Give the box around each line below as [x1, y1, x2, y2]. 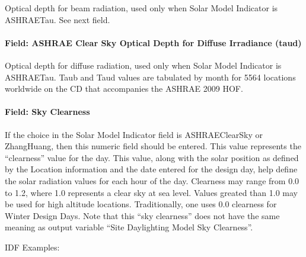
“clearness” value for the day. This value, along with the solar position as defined [5, 151, 299, 163]
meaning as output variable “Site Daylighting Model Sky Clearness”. [5, 221, 253, 233]
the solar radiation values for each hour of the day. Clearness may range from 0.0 [5, 174, 299, 187]
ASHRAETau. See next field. [5, 13, 110, 25]
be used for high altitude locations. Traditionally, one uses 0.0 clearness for [5, 198, 277, 210]
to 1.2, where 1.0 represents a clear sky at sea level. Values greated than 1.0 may [5, 186, 298, 198]
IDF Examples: [5, 240, 60, 253]
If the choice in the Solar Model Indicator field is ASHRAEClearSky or [5, 128, 263, 140]
